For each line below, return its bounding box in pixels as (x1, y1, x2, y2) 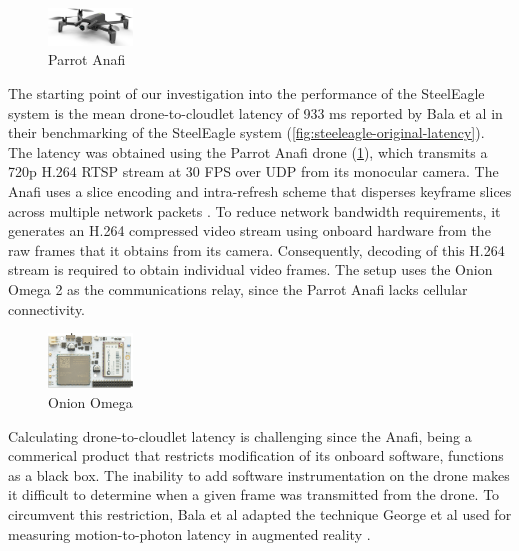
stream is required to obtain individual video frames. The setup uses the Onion (8, 259, 493, 280)
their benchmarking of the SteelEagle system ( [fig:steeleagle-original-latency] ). (8, 122, 485, 143)
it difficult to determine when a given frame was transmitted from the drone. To (8, 484, 500, 505)
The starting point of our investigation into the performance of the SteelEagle (8, 83, 485, 104)
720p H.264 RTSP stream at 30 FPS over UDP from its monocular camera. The (8, 161, 499, 182)
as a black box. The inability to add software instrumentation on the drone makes (8, 464, 510, 485)
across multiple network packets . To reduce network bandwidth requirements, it (8, 200, 501, 221)
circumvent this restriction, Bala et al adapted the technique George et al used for (8, 503, 512, 524)
